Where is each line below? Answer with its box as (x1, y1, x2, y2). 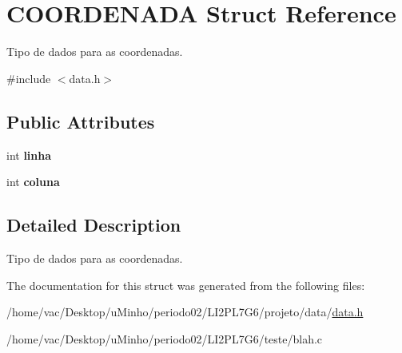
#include (6, 69, 51, 86)
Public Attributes (6, 109, 155, 133)
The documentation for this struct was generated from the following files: (6, 276, 365, 293)
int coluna (6, 173, 60, 190)
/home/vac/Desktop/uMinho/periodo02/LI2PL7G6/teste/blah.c (6, 330, 323, 347)
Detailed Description (6, 212, 181, 237)
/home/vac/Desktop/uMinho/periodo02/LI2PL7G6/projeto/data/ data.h (6, 303, 364, 320)
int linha (6, 146, 52, 163)
